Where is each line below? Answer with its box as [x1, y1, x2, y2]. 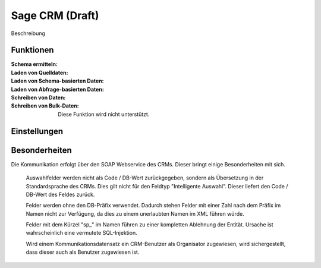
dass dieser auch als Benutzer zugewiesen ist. [26, 248, 140, 256]
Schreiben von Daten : [11, 94, 66, 101]
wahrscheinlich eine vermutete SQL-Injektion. [26, 229, 138, 237]
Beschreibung [11, 30, 46, 37]
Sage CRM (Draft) [11, 9, 99, 22]
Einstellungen [11, 126, 64, 136]
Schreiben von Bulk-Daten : [11, 102, 80, 109]
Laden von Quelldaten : [11, 69, 68, 76]
